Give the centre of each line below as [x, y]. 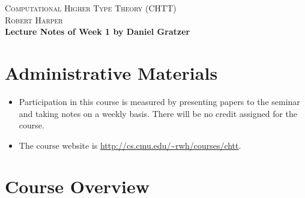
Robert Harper [34, 19]
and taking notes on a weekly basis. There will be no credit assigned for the [158, 113]
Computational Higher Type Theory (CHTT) [91, 8]
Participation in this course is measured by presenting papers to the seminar [159, 101]
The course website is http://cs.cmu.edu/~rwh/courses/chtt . [130, 145]
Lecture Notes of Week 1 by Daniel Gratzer [98, 31]
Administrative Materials [111, 72]
